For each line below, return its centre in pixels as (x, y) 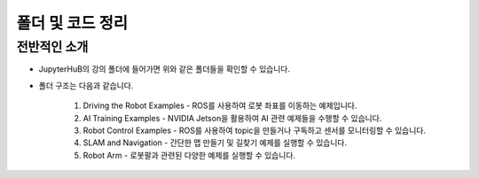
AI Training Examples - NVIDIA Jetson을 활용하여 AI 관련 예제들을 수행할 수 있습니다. (232, 118)
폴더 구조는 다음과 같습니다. (86, 85)
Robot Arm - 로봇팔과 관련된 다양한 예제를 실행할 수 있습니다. (189, 155)
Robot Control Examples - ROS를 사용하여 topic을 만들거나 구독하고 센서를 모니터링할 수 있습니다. (254, 130)
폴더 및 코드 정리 (72, 23)
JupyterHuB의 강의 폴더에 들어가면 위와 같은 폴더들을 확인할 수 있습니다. (164, 69)
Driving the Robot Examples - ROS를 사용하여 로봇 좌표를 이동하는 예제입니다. (220, 105)
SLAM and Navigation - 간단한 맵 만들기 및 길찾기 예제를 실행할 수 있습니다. (215, 143)
